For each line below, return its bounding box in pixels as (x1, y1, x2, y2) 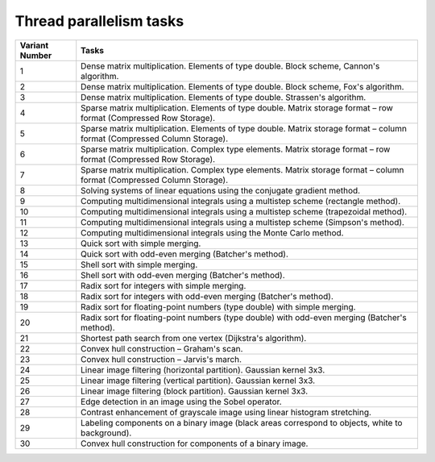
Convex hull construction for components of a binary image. (81, 438, 309, 449)
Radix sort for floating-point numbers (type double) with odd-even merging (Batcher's (81, 311, 407, 323)
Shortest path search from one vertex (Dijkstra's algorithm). (81, 332, 307, 343)
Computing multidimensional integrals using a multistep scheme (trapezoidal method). (81, 206, 408, 217)
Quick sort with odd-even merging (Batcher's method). (81, 248, 289, 260)
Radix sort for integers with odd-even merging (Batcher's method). (81, 290, 334, 302)
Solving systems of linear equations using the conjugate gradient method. (81, 185, 361, 196)
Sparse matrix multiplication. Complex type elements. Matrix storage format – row (81, 144, 391, 155)
